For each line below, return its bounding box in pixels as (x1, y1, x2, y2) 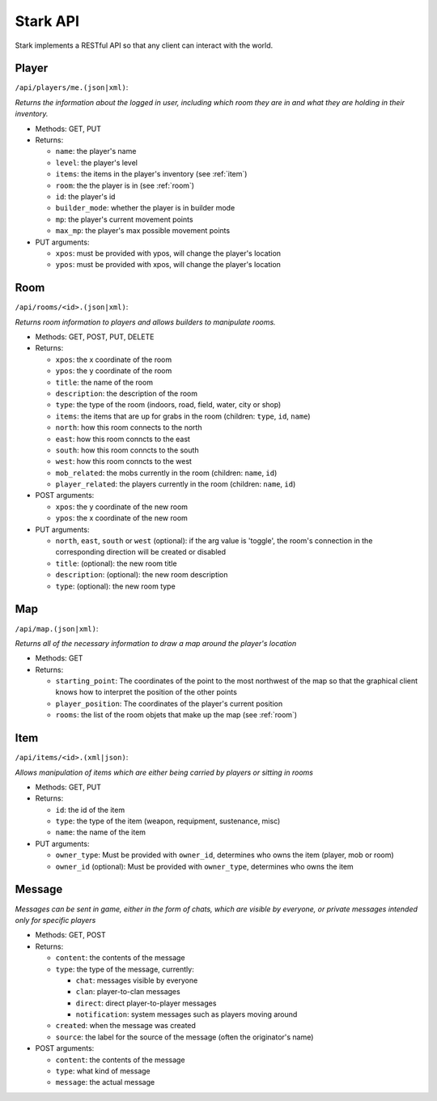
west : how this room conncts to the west (55, 457, 192, 466)
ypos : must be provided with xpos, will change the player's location (55, 260, 281, 270)
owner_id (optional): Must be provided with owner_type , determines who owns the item (55, 861, 354, 871)
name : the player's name (55, 147, 137, 156)
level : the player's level (55, 158, 138, 168)
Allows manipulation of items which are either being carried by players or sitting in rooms (15, 767, 313, 777)
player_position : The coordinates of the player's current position (55, 699, 283, 708)
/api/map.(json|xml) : (15, 623, 99, 633)
